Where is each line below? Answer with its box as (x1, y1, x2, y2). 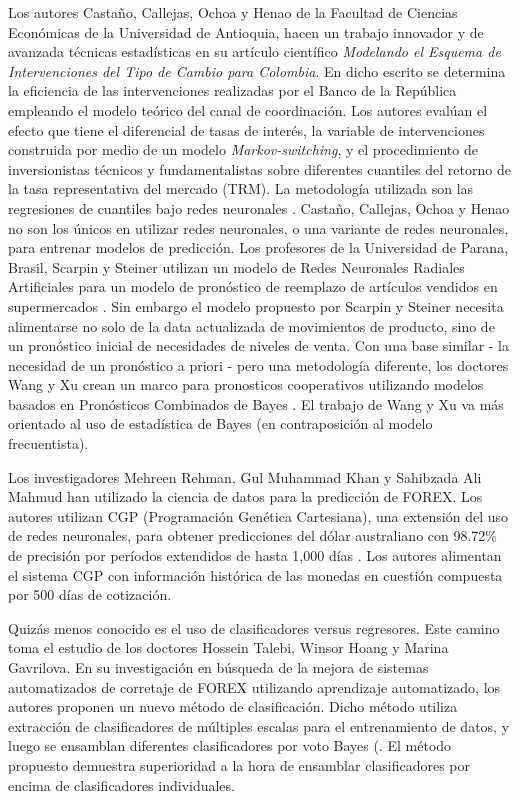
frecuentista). (8, 433, 89, 454)
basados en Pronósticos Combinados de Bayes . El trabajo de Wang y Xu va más (8, 393, 504, 414)
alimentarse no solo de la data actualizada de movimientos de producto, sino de (8, 315, 495, 336)
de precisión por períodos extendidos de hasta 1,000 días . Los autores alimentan (8, 545, 502, 566)
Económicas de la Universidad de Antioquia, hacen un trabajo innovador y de (8, 21, 484, 42)
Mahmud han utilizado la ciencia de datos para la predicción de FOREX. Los (8, 486, 483, 507)
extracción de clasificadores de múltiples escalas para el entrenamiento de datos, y (8, 715, 510, 736)
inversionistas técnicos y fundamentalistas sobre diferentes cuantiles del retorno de (8, 158, 511, 179)
